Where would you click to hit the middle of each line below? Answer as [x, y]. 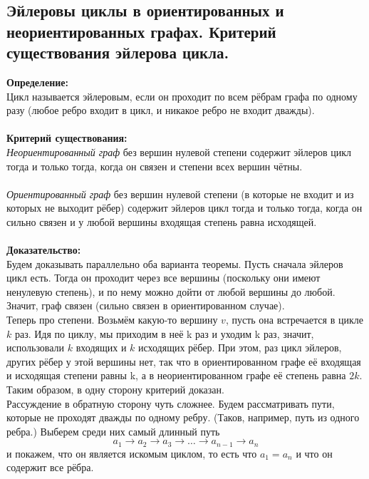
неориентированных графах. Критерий [141, 31]
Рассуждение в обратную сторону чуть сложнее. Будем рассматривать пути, [171, 403]
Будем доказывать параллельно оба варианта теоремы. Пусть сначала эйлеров [175, 263]
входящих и [101, 347]
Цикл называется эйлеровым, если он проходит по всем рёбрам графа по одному [182, 96]
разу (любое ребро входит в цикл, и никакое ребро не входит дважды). [161, 110]
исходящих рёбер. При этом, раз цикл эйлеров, [240, 347]
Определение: [37, 82]
